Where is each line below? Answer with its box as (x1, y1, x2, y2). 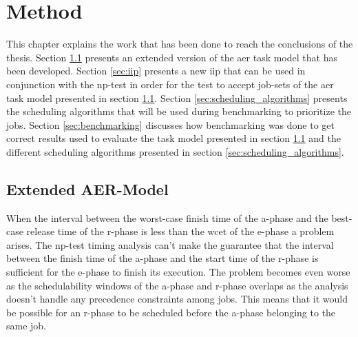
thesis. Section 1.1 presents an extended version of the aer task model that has (6, 50, 337, 64)
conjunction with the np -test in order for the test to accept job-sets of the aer (6, 76, 334, 91)
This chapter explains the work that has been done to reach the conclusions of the (6, 37, 353, 51)
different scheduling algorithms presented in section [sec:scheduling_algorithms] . (6, 144, 344, 159)
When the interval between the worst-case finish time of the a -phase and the (6, 210, 328, 225)
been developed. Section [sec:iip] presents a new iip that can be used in (6, 63, 306, 78)
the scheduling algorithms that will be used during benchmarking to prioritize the (6, 104, 351, 119)
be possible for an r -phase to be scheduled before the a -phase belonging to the (6, 305, 336, 319)
